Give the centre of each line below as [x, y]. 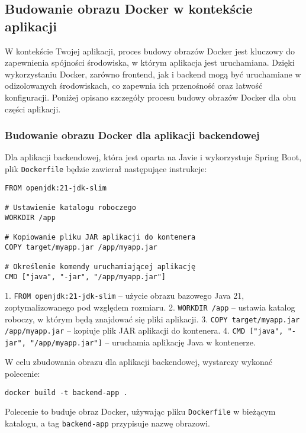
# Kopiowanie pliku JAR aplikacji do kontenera [100, 237]
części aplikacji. [33, 109]
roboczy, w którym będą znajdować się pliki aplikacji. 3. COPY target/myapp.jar [152, 319]
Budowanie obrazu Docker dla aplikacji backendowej [132, 135]
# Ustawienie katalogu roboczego [70, 207]
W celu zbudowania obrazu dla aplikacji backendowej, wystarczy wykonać [139, 362]
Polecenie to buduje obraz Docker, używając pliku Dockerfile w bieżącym [140, 411]
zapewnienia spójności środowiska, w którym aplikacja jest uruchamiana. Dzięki [150, 62]
